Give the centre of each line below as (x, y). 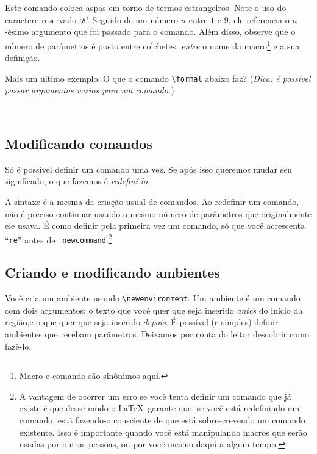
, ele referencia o (259, 19)
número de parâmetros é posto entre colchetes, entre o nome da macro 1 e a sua (152, 45)
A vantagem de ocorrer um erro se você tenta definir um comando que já (155, 396)
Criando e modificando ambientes (112, 272)
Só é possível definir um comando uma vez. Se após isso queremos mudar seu (149, 169)
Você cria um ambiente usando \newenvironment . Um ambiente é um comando (153, 298)
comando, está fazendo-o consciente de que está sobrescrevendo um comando (162, 420)
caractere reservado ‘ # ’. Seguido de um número (91, 19)
